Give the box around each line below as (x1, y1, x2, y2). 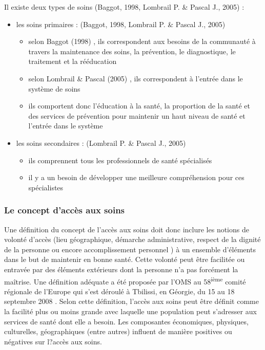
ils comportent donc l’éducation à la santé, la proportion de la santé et (28, 100, 250, 111)
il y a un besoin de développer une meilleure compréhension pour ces (28, 172, 244, 183)
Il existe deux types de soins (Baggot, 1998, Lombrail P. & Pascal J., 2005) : (4, 2, 244, 12)
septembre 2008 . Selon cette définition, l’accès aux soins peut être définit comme (4, 296, 259, 307)
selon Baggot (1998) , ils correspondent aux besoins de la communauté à (28, 36, 256, 47)
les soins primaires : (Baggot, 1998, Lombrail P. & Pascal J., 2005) (16, 18, 226, 29)
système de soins (28, 83, 80, 94)
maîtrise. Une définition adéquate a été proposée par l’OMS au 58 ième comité (4, 274, 246, 287)
